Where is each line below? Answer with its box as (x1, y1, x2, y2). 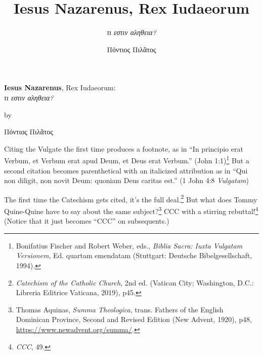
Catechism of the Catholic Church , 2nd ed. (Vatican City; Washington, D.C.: (16, 277, 254, 288)
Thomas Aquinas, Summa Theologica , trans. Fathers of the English (16, 304, 224, 314)
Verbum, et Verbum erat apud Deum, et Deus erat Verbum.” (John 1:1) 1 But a (4, 154, 249, 165)
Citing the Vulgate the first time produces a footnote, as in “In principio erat (4, 143, 243, 154)
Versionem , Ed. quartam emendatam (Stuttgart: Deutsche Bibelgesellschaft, (16, 250, 252, 261)
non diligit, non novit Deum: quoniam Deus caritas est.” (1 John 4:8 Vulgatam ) (4, 175, 249, 186)
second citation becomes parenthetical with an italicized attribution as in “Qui (4, 165, 248, 175)
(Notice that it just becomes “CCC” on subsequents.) (4, 216, 169, 226)
